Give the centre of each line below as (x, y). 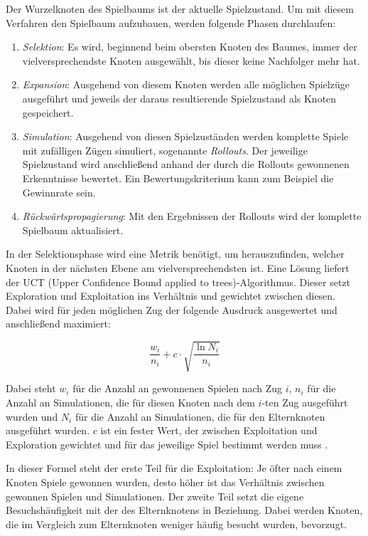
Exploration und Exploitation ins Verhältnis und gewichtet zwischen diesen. (171, 296)
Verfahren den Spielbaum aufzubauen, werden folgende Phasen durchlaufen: (171, 22)
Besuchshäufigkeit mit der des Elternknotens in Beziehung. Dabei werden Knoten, (184, 510)
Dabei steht (31, 388)
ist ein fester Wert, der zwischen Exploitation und (209, 430)
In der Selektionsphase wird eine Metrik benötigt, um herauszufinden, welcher (175, 254)
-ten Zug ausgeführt (305, 403)
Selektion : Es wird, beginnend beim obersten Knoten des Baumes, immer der (190, 47)
